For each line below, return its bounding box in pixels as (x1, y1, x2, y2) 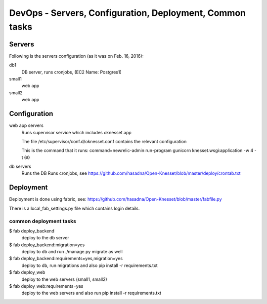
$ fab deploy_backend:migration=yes (9, 242, 85, 248)
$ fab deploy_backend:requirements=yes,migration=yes (9, 256, 123, 262)
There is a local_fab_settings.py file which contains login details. (9, 205, 140, 211)
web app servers (9, 122, 44, 128)
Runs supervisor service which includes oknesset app (21, 129, 132, 135)
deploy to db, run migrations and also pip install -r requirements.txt (21, 262, 158, 268)
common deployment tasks (9, 218, 77, 225)
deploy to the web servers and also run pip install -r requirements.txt (21, 290, 162, 296)
